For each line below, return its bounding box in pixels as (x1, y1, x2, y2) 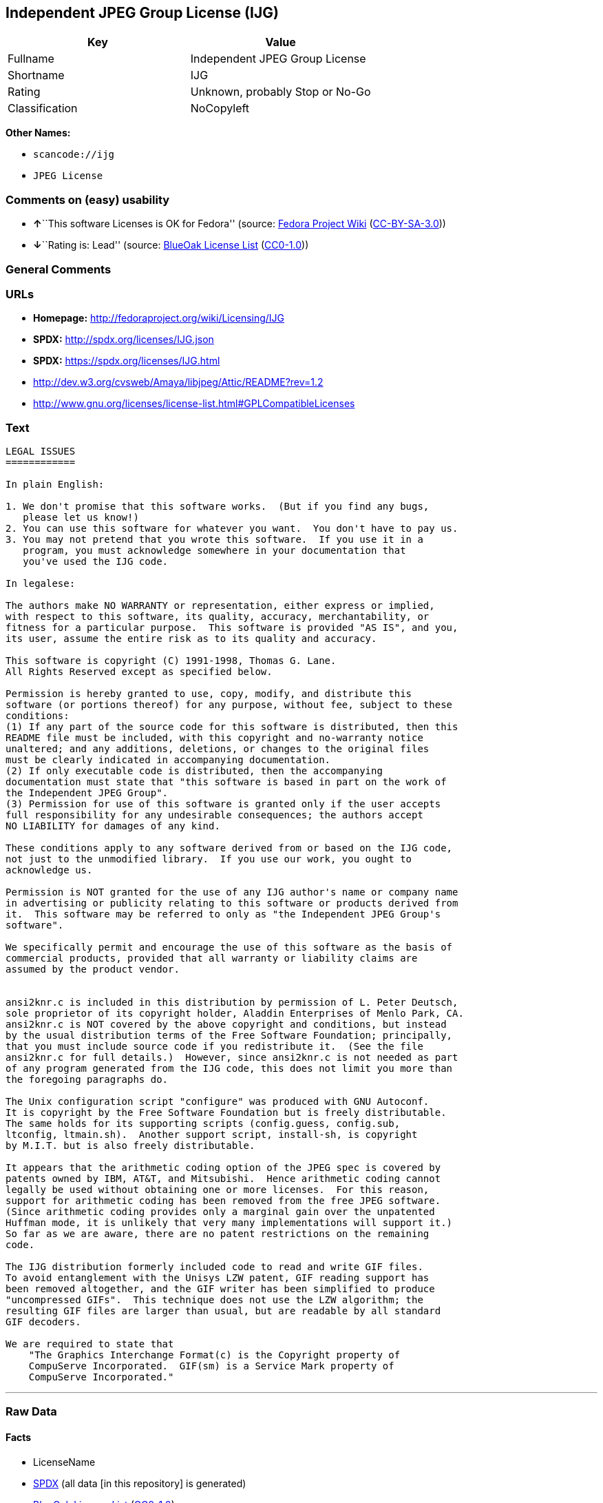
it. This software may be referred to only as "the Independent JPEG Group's (6, 909, 441, 920)
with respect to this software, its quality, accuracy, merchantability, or (6, 611, 430, 623)
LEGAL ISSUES (6, 446, 76, 457)
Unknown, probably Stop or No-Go (190, 85, 371, 99)
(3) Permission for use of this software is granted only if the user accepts (6, 798, 441, 810)
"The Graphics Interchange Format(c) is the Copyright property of (28, 1349, 401, 1361)
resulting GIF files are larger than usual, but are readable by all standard (6, 1305, 441, 1317)
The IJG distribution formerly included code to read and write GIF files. (6, 1261, 423, 1273)
